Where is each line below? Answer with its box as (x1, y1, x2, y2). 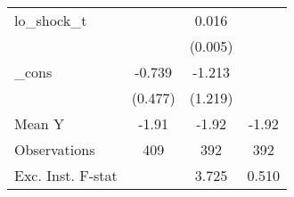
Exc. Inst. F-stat (14, 165, 118, 185)
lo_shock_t (14, 10, 87, 30)
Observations (14, 139, 95, 160)
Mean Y (14, 113, 65, 134)
